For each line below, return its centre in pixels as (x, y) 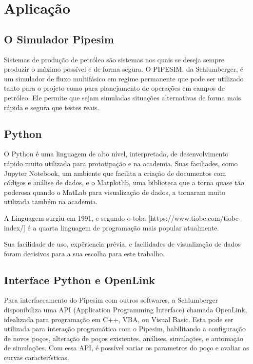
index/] (15, 227)
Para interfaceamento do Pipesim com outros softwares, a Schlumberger (111, 300)
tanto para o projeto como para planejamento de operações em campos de (114, 88)
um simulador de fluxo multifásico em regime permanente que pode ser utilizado (124, 78)
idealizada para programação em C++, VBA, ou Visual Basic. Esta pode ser (119, 319)
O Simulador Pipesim (59, 39)
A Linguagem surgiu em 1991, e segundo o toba (75, 218)
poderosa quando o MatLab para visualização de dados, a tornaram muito (115, 192)
